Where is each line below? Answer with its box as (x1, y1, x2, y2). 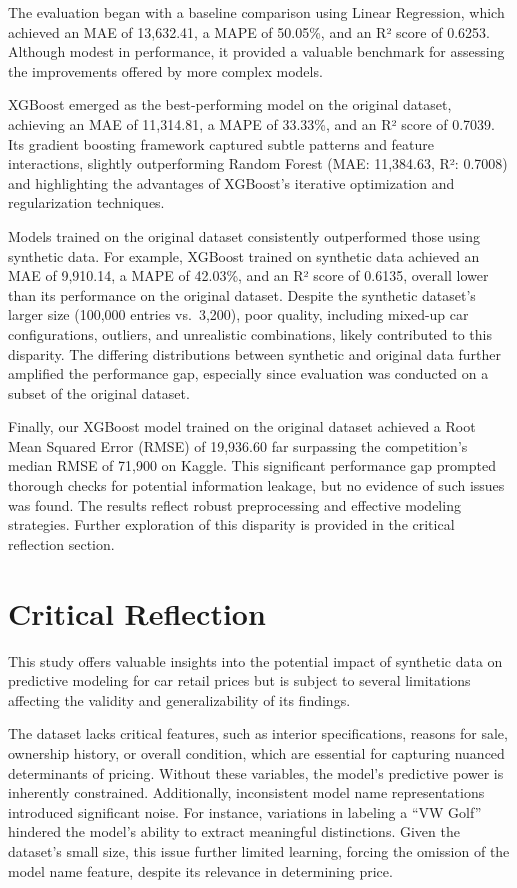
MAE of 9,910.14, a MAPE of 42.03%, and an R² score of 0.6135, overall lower (8, 265, 489, 286)
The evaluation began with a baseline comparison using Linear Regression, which (8, 2, 505, 22)
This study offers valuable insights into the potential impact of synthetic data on (8, 650, 503, 671)
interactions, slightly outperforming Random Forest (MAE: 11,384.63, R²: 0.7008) (8, 153, 508, 174)
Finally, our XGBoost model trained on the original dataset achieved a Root (8, 416, 476, 437)
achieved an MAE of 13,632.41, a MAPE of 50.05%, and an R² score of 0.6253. (8, 21, 490, 42)
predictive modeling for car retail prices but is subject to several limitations (8, 670, 471, 691)
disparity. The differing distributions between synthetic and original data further (8, 343, 501, 364)
